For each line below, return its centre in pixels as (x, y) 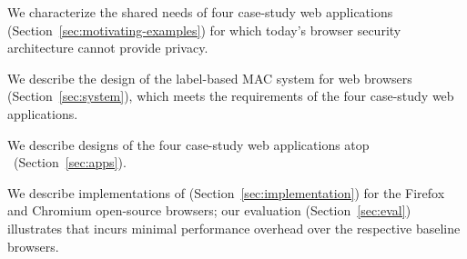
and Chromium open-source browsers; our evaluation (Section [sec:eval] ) (209, 210)
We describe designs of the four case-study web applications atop (188, 144)
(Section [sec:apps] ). (70, 162)
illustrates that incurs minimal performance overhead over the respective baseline (234, 228)
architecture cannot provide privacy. (108, 48)
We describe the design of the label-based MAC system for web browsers (210, 78)
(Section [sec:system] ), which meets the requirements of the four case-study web (231, 96)
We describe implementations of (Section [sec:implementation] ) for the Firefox (226, 192)
